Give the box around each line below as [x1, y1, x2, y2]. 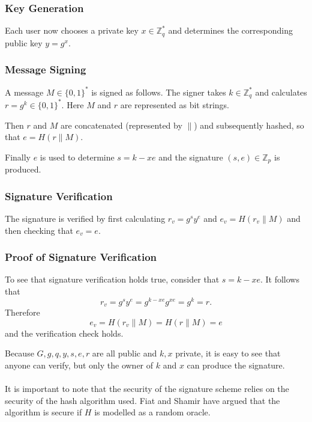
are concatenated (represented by [61, 118, 182, 131]
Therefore [5, 306, 40, 319]
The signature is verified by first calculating [5, 212, 166, 224]
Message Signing [5, 62, 86, 77]
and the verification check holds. [5, 326, 124, 339]
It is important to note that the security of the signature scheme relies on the [5, 382, 289, 395]
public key [5, 36, 43, 49]
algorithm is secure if [5, 406, 82, 418]
